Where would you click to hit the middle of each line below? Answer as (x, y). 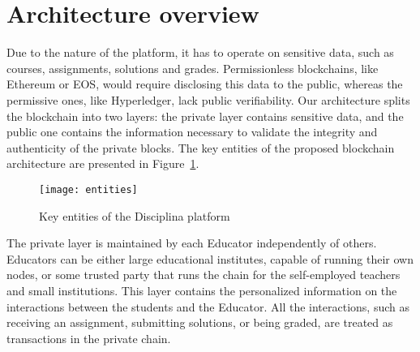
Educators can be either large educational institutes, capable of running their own (210, 258)
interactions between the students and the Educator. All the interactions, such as (208, 306)
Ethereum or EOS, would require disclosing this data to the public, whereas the (205, 84)
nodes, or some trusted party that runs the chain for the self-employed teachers (204, 275)
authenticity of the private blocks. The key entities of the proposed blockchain (201, 147)
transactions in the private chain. (89, 338)
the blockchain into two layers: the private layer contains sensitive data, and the (205, 116)
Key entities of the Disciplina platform (135, 215)
